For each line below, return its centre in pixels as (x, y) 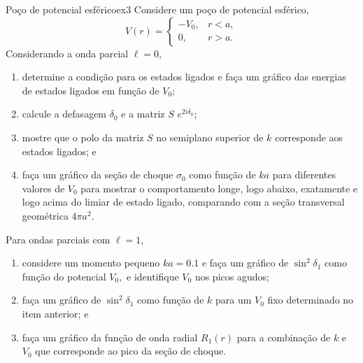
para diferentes (304, 175)
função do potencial (64, 276)
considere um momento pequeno (91, 263)
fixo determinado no (311, 300)
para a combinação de (284, 337)
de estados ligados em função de (91, 90)
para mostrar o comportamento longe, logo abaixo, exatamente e (219, 188)
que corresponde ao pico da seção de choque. (131, 351)
